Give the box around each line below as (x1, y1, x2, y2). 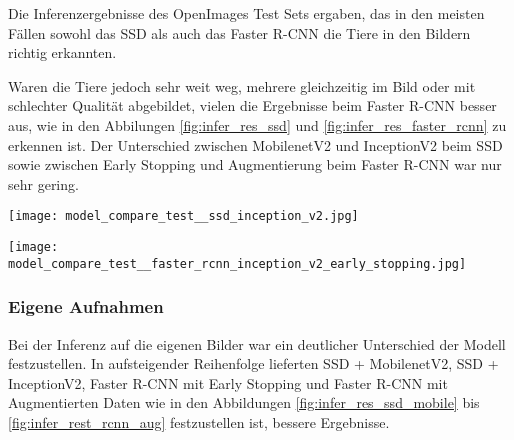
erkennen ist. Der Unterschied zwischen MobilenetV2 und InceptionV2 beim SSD (8, 134, 503, 155)
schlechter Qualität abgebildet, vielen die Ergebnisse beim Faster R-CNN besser (8, 95, 497, 116)
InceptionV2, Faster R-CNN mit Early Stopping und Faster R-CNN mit (8, 372, 448, 393)
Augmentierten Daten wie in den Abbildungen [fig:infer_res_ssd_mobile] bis (8, 392, 480, 413)
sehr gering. (8, 173, 79, 194)
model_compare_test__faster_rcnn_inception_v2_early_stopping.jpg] (8, 256, 467, 271)
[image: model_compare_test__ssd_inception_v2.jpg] (8, 209, 359, 224)
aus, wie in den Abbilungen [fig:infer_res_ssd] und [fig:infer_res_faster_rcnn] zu (8, 114, 507, 135)
